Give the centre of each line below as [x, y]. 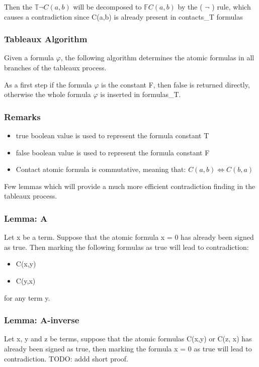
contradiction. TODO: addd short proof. [66, 358]
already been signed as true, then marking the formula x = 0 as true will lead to [128, 348]
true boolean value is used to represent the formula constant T [112, 135]
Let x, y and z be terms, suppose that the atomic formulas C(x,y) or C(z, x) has [128, 339]
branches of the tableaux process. [55, 67]
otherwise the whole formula [48, 94]
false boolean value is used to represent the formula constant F [113, 152]
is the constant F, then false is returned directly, [176, 84]
